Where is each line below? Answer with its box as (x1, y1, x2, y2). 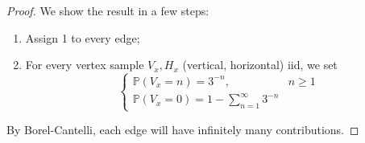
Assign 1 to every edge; (25, 29, 140, 46)
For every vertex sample (25, 56, 144, 73)
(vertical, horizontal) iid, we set (182, 56, 338, 73)
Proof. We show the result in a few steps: (6, 2, 209, 18)
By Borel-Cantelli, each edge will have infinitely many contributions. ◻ (6, 121, 359, 138)
